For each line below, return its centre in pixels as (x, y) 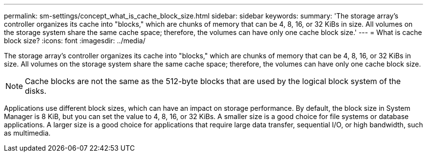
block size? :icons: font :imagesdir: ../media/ (75, 41)
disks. (36, 91)
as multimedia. (27, 133)
